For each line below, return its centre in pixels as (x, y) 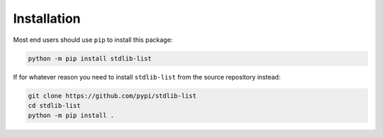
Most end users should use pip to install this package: (93, 40)
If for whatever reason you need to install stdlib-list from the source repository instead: (147, 77)
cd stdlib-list (54, 105)
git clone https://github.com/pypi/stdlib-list (112, 95)
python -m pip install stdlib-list (90, 58)
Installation (47, 18)
